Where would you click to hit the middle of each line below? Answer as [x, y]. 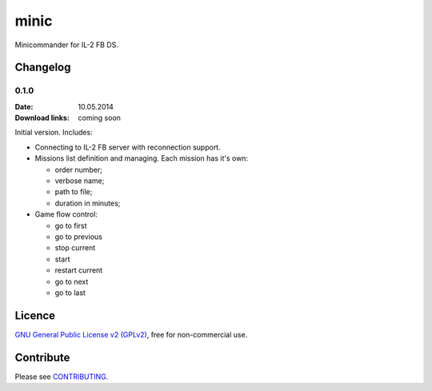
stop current [75, 248]
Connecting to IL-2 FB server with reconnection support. [128, 147]
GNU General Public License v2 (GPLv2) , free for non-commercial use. [131, 334]
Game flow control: [66, 214]
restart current [79, 270]
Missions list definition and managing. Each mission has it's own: [141, 158]
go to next [72, 281]
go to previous [79, 237]
